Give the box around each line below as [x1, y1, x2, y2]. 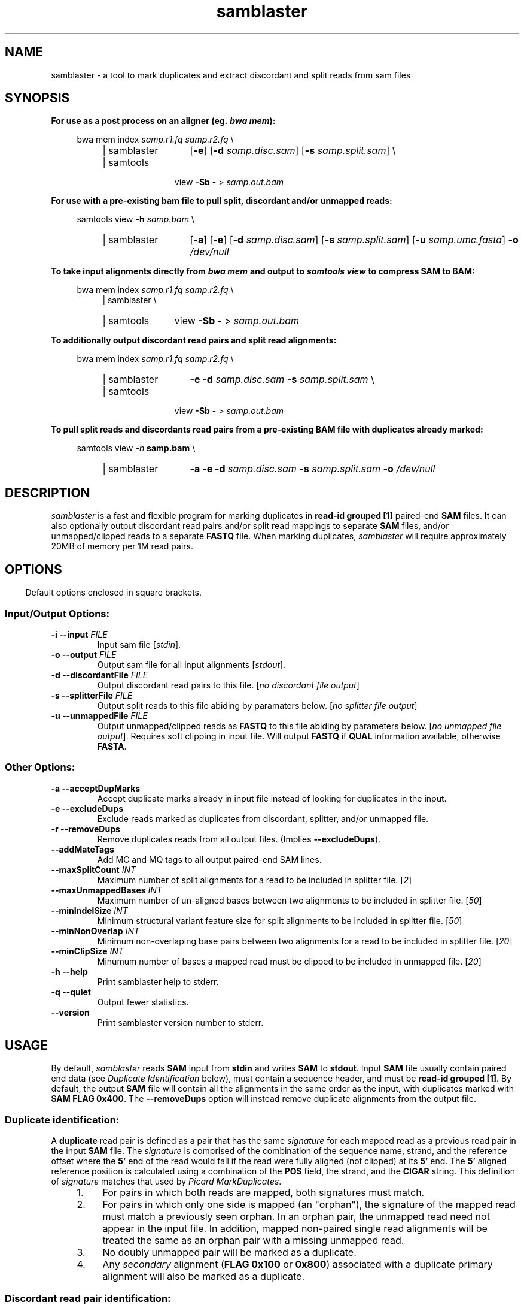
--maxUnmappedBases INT [51, 884, 162, 895]
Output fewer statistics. [97, 996, 189, 1007]
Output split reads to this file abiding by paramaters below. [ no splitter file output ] [97, 700, 418, 711]
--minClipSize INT [51, 945, 124, 956]
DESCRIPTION [5, 485, 90, 500]
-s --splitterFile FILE [51, 690, 133, 700]
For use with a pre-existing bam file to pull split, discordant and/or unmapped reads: [51, 195, 392, 206]
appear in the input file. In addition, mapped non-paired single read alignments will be [102, 1222, 488, 1235]
